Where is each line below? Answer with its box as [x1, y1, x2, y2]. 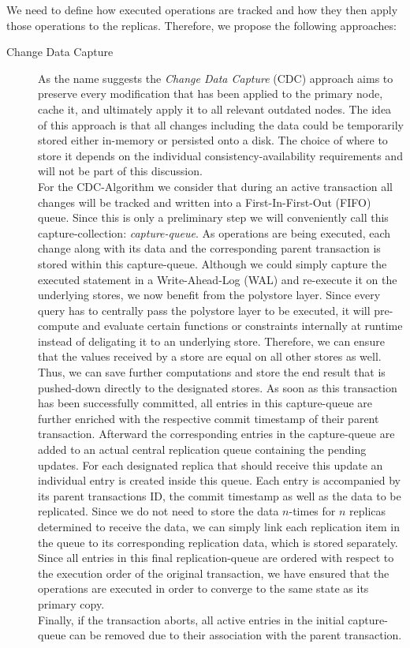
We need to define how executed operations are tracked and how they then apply [6, 2, 398, 17]
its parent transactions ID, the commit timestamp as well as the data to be [38, 487, 401, 504]
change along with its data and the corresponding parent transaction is [38, 240, 381, 257]
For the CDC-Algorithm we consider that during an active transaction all [38, 178, 393, 194]
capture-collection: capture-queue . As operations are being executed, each [38, 224, 391, 241]
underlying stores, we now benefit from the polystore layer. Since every [38, 287, 381, 303]
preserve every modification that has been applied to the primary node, [38, 85, 383, 102]
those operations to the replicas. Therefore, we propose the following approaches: [6, 17, 397, 33]
